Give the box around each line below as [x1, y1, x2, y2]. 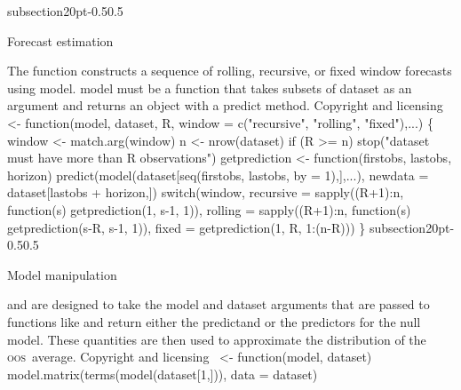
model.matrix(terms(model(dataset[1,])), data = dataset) [7, 364, 318, 383]
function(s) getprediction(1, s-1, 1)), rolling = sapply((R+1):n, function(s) [7, 200, 411, 219]
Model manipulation [7, 265, 117, 283]
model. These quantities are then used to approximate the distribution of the [7, 330, 426, 348]
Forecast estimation [7, 31, 114, 50]
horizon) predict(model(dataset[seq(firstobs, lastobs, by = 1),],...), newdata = [7, 165, 429, 184]
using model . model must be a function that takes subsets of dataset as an [7, 78, 412, 97]
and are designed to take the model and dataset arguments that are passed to [7, 295, 430, 314]
